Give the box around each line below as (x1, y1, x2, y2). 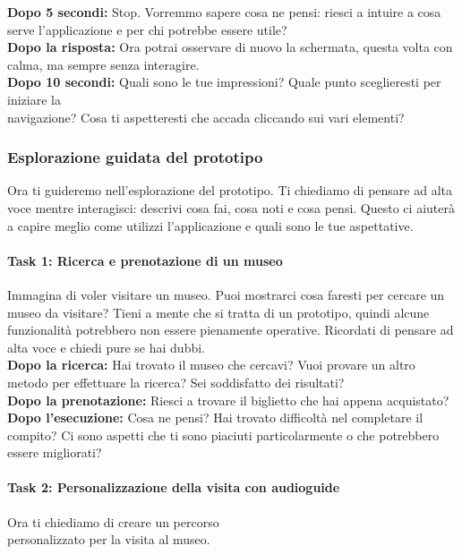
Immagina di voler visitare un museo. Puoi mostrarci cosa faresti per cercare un (7, 285, 445, 303)
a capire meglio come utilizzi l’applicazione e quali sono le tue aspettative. (7, 216, 414, 234)
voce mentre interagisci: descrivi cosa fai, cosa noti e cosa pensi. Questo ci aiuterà (7, 198, 455, 217)
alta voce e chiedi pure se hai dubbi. (7, 337, 206, 356)
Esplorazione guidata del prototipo (7, 146, 263, 168)
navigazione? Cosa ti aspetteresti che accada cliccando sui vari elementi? (7, 107, 405, 126)
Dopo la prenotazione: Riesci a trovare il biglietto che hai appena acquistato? (7, 390, 449, 409)
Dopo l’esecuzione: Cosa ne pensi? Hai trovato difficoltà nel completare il (7, 408, 423, 427)
